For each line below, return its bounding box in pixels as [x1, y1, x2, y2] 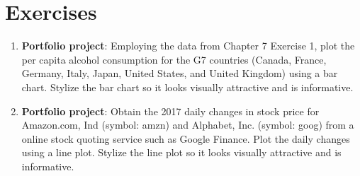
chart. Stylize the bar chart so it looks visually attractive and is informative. [21, 79, 354, 94]
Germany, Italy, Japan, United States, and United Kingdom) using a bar [21, 66, 338, 81]
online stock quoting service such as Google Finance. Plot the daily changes [21, 131, 350, 146]
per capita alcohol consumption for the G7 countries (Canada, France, [21, 52, 327, 66]
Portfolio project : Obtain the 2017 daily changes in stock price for [21, 103, 320, 118]
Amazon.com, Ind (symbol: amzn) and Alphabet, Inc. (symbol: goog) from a [21, 117, 354, 132]
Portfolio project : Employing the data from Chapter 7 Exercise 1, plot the [21, 38, 355, 53]
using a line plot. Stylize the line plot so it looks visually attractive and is [21, 145, 342, 160]
